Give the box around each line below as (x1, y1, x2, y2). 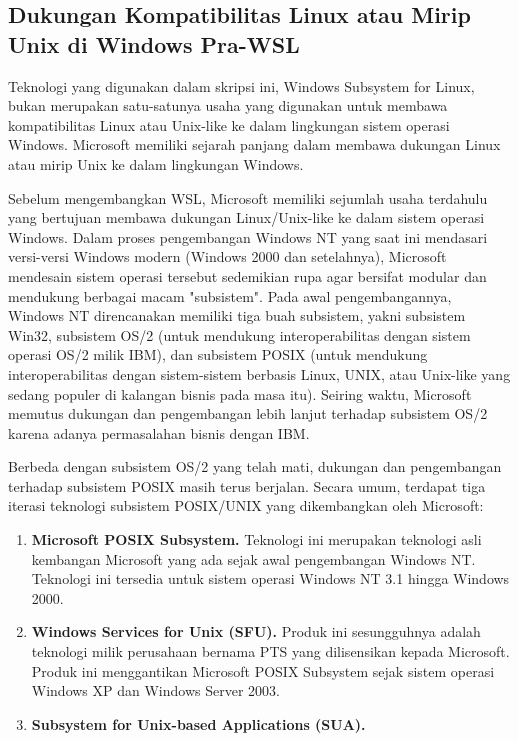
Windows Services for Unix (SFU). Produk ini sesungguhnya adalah (31, 621, 481, 642)
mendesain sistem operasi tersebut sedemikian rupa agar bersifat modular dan (8, 265, 487, 286)
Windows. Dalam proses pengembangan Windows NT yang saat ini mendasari (8, 226, 488, 247)
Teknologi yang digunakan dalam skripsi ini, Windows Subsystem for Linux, (8, 75, 475, 96)
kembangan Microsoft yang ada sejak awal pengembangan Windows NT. (31, 548, 476, 569)
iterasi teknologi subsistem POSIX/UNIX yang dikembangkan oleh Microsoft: (8, 495, 484, 516)
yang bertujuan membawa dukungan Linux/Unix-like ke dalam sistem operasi (8, 207, 485, 228)
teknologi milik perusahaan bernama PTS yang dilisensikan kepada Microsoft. (31, 641, 510, 662)
